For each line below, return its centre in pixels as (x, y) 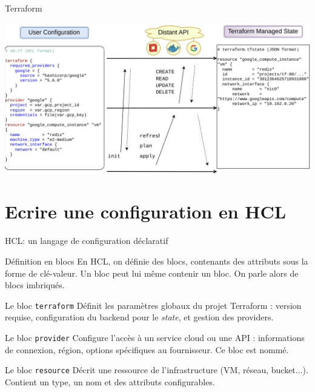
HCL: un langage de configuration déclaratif (87, 241)
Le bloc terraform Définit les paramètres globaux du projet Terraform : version (153, 305)
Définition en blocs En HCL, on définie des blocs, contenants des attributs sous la (157, 261)
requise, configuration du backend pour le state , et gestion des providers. (139, 317)
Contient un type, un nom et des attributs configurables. (110, 381)
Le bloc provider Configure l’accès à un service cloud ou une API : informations (155, 337)
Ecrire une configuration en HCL (146, 211)
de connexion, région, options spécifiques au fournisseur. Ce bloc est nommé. (147, 349)
